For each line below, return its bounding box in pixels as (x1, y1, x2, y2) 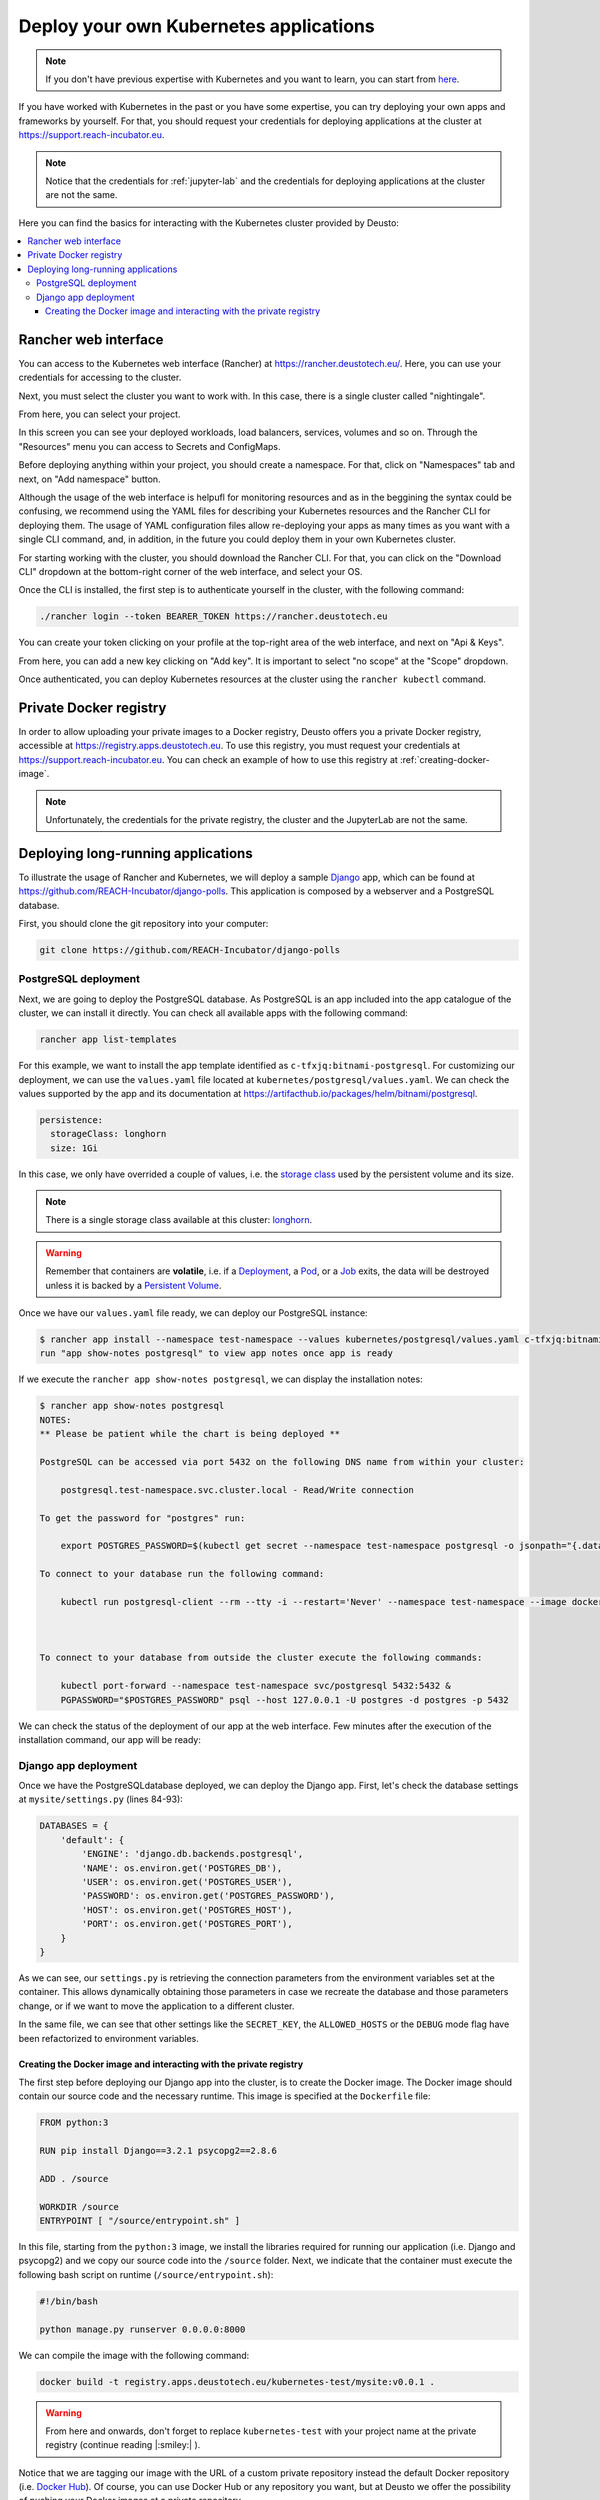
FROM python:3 (39, 2117, 109, 2129)
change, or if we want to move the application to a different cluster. (18, 2000, 295, 2012)
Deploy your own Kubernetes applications (18, 15, 375, 37)
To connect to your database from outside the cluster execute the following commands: (39, 1652, 483, 1664)
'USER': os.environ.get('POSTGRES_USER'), (81, 1876, 294, 1888)
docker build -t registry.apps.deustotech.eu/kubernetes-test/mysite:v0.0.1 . (39, 2376, 435, 2387)
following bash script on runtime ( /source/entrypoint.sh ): (18, 2268, 274, 2280)
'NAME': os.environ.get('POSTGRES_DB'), (81, 1862, 283, 1874)
